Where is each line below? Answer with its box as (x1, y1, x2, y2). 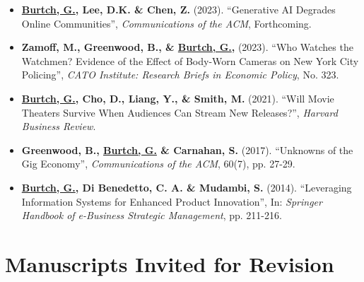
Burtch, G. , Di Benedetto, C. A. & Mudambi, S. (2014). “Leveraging (21, 180, 352, 194)
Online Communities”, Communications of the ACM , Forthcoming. (21, 16, 312, 30)
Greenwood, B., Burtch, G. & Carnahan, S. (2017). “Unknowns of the (21, 142, 353, 157)
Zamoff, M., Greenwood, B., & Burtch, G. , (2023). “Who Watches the (21, 40, 353, 54)
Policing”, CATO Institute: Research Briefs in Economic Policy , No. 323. (21, 67, 339, 82)
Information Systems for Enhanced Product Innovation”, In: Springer (21, 194, 322, 208)
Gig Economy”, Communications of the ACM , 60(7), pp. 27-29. (21, 156, 295, 171)
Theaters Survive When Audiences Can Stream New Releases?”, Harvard (21, 105, 338, 119)
